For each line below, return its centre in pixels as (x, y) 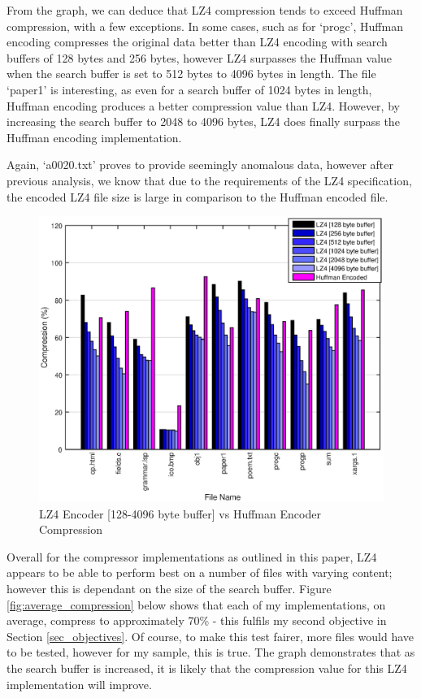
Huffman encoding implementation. (94, 137)
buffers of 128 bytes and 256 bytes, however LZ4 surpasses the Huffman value (200, 57)
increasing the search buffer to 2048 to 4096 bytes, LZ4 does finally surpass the (203, 121)
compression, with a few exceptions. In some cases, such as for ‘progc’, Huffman (205, 26)
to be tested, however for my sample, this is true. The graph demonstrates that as (211, 652)
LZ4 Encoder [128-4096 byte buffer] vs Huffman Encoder (180, 513)
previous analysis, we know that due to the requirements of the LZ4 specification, (209, 180)
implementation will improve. (79, 684)
